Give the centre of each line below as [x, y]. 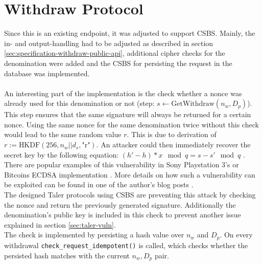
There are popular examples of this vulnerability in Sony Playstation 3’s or [122, 164]
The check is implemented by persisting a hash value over [94, 235]
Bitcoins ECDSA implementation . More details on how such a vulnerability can [130, 174]
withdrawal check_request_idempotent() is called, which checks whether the [126, 245]
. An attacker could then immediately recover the [173, 145]
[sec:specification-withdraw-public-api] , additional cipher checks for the [115, 53]
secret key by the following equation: [62, 154]
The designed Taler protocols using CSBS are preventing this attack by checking [130, 195]
